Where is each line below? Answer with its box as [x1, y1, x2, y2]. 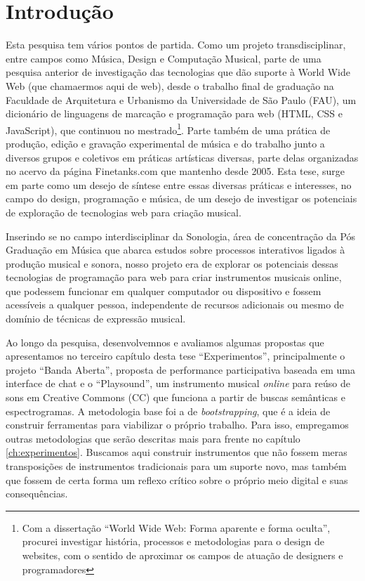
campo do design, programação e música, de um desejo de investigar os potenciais [6, 191, 357, 206]
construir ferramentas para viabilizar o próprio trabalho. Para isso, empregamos [6, 417, 349, 432]
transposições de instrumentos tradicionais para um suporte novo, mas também [6, 459, 347, 473]
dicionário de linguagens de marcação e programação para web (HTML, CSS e [6, 106, 343, 121]
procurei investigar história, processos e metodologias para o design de [22, 534, 324, 549]
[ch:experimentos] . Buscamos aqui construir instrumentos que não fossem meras [6, 445, 347, 459]
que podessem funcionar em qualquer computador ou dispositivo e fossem [6, 283, 321, 298]
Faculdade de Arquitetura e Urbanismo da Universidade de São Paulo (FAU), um [6, 92, 357, 107]
